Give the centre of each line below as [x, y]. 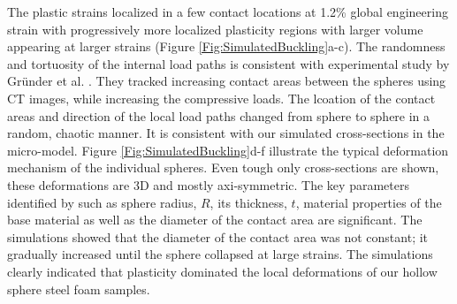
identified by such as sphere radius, [102, 202]
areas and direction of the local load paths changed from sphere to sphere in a [219, 115]
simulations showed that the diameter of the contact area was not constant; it [218, 236]
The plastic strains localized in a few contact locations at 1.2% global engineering [228, 11]
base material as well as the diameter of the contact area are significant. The [215, 220]
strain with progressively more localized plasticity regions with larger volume [215, 29]
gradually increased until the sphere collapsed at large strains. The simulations [220, 254]
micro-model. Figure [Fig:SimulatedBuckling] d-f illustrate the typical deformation [228, 150]
